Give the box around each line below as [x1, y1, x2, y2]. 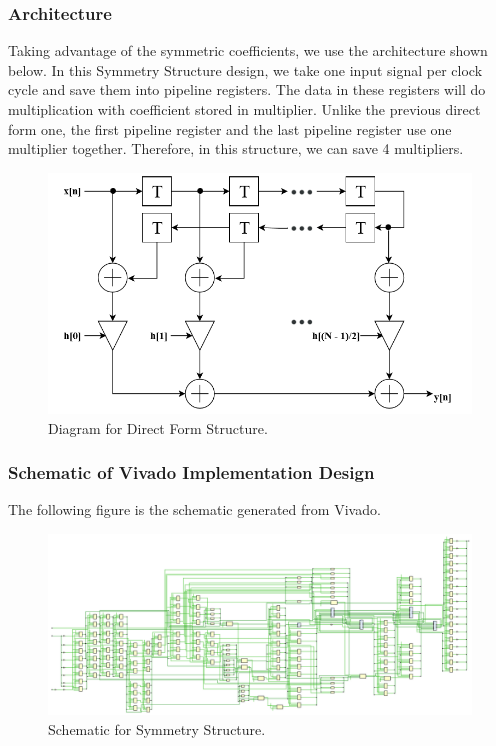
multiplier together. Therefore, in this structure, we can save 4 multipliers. [8, 138, 464, 159]
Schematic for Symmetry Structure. [48, 719, 266, 739]
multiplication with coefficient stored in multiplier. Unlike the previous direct [8, 99, 481, 119]
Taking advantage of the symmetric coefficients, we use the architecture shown [8, 40, 488, 61]
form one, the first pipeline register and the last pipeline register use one [8, 118, 452, 139]
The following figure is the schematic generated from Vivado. [8, 499, 381, 520]
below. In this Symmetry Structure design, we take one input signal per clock [8, 59, 483, 80]
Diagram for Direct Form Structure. [48, 417, 268, 438]
